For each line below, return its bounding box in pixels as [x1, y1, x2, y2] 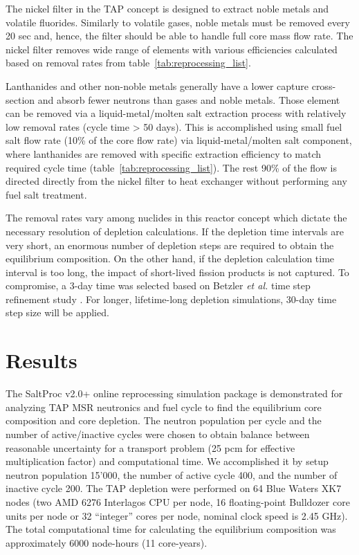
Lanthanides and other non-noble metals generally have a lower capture [6, 78, 309, 93]
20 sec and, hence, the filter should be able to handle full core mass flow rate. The [6, 28, 353, 43]
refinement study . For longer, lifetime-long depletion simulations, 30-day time [6, 291, 337, 306]
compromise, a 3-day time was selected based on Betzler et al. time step [6, 278, 311, 293]
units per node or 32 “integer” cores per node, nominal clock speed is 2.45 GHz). [6, 508, 348, 522]
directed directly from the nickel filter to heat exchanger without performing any [6, 174, 347, 188]
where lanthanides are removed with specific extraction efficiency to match [6, 146, 322, 161]
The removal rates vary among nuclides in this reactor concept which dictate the [6, 210, 347, 225]
